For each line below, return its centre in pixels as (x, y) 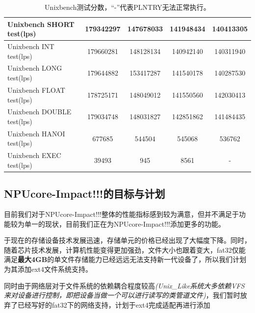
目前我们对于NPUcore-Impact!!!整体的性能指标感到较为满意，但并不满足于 (121, 214)
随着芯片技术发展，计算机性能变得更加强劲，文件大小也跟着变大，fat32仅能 (125, 249)
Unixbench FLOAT (36, 90)
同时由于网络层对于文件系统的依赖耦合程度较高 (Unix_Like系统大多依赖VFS (124, 285)
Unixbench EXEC (34, 155)
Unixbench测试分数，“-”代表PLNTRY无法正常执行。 (127, 7)
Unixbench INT (31, 46)
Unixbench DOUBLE (39, 112)
